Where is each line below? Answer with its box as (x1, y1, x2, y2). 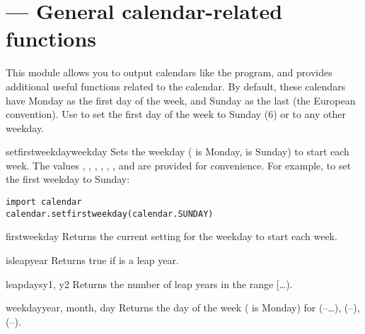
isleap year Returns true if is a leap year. (6, 252, 179, 267)
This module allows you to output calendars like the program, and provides (6, 65, 332, 80)
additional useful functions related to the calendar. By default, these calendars (6, 78, 346, 93)
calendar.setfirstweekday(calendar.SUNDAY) (6, 208, 214, 219)
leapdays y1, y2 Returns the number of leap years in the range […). (6, 276, 293, 291)
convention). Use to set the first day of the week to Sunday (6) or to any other (6, 107, 346, 121)
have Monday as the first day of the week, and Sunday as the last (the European (6, 93, 356, 107)
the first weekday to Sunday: (6, 172, 130, 186)
